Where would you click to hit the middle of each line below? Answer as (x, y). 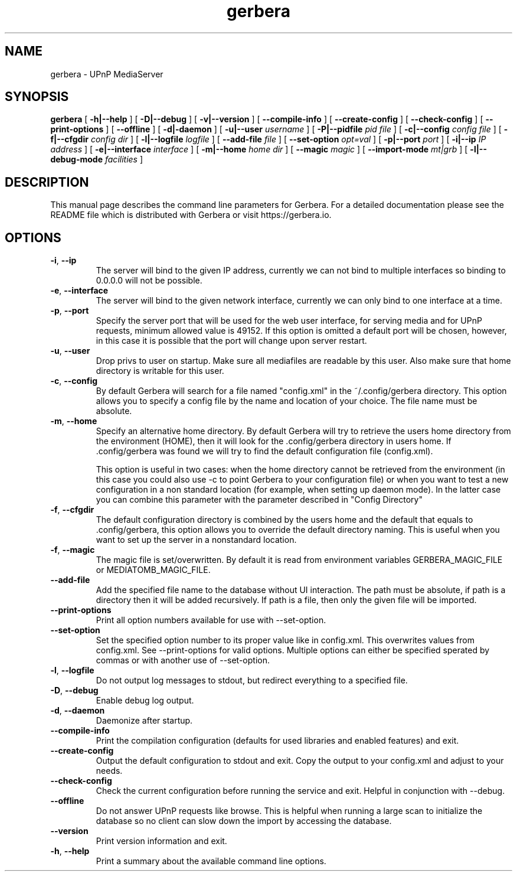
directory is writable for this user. (160, 371)
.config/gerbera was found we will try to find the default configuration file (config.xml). (264, 451)
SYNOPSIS (37, 97)
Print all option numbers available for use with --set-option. (211, 620)
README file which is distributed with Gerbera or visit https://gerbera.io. (191, 215)
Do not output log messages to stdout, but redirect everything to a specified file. (252, 680)
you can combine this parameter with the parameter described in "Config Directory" (259, 500)
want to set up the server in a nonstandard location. (196, 540)
